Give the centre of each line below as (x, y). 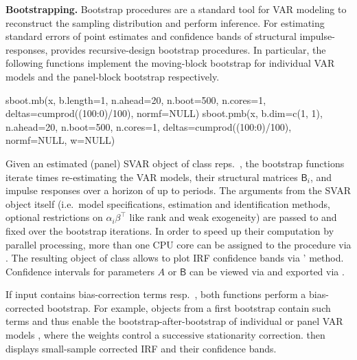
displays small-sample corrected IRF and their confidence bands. (141, 348)
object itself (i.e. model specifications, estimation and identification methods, (168, 203)
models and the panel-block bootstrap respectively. (113, 76)
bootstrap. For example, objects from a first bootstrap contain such (189, 307)
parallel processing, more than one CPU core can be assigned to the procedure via (178, 244)
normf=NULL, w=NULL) (60, 140)
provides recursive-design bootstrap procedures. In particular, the (188, 49)
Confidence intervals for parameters (80, 271)
